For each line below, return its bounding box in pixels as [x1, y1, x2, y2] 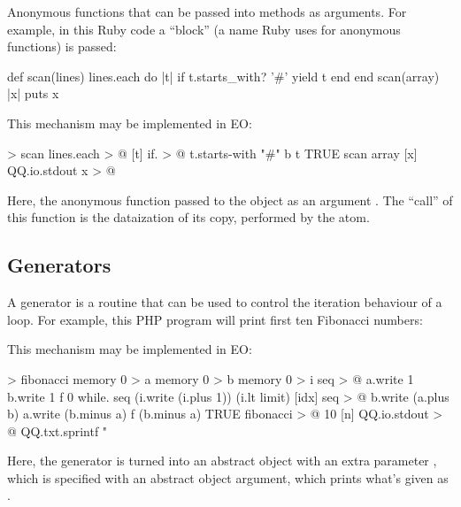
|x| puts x [7, 84, 59, 103]
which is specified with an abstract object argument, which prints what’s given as [7, 468, 449, 487]
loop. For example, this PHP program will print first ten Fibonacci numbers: [7, 310, 423, 328]
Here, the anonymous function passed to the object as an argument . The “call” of [7, 190, 453, 209]
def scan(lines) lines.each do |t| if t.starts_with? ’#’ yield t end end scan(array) [7, 66, 440, 85]
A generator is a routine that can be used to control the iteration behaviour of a [7, 293, 442, 311]
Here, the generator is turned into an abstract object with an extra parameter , [7, 451, 437, 470]
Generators [7, 251, 111, 279]
